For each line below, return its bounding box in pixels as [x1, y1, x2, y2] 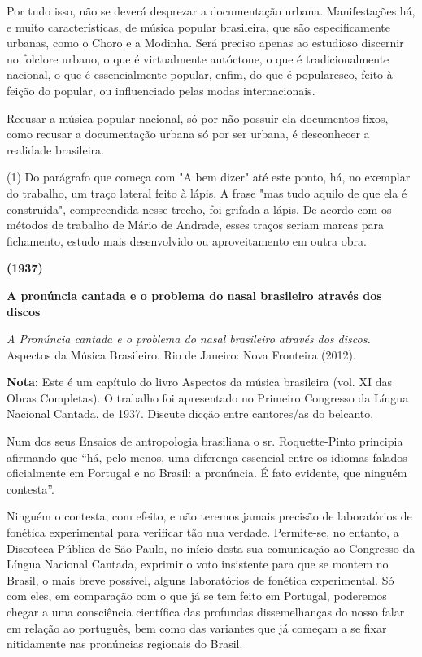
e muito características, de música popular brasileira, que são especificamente [7, 18, 390, 35]
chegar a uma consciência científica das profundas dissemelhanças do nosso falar [7, 603, 405, 620]
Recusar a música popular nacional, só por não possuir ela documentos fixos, [7, 109, 389, 126]
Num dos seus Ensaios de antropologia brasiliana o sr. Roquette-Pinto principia [7, 433, 403, 450]
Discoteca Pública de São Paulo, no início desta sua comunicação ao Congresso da [7, 539, 415, 556]
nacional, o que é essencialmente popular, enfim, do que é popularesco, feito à [7, 66, 393, 83]
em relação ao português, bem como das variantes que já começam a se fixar [7, 619, 387, 636]
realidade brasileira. [7, 141, 104, 158]
